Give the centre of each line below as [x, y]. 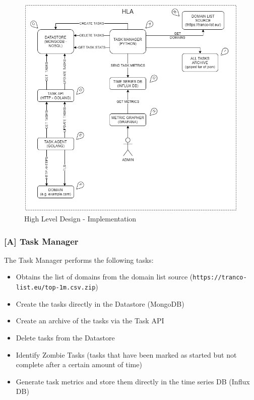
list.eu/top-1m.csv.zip [56, 288]
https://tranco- [220, 278]
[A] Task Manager [41, 241]
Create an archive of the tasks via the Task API [90, 321]
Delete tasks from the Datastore [65, 337]
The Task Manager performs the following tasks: [79, 260]
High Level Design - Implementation [80, 219]
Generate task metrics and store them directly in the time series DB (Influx [133, 381]
